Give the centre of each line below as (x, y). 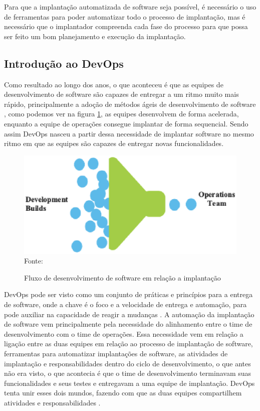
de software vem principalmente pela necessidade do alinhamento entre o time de (128, 324)
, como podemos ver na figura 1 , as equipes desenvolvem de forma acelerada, (121, 114)
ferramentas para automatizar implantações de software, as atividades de (116, 353)
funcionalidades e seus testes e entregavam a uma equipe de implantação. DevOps (129, 383)
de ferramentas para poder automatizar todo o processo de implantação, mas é (125, 16)
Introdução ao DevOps (64, 63)
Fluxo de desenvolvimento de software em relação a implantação (122, 277)
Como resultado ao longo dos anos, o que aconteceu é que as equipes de (114, 84)
